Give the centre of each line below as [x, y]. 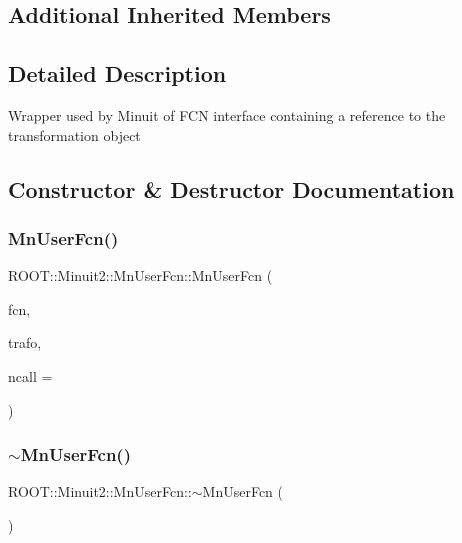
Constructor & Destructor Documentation [231, 188]
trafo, [25, 342]
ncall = [30, 375]
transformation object [74, 134]
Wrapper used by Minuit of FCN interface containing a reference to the [227, 114]
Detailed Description [117, 73]
